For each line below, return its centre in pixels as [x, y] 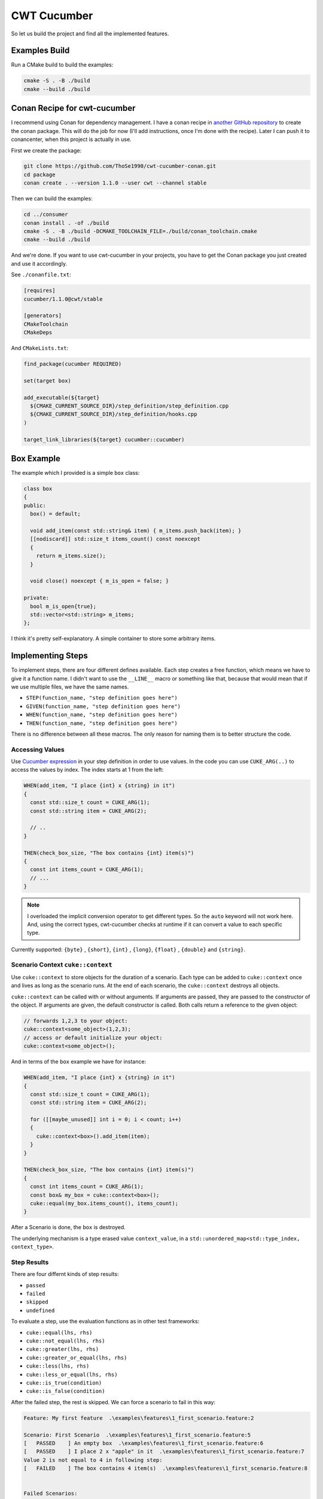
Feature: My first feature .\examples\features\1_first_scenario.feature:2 [139, 1418]
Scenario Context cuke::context [62, 965]
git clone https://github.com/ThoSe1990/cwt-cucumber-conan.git [120, 166]
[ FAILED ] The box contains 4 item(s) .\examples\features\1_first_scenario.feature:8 [166, 1468]
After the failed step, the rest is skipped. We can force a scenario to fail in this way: [113, 1402]
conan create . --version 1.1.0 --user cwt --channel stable [115, 183]
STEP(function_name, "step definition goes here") [102, 698]
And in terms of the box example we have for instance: [79, 1062]
